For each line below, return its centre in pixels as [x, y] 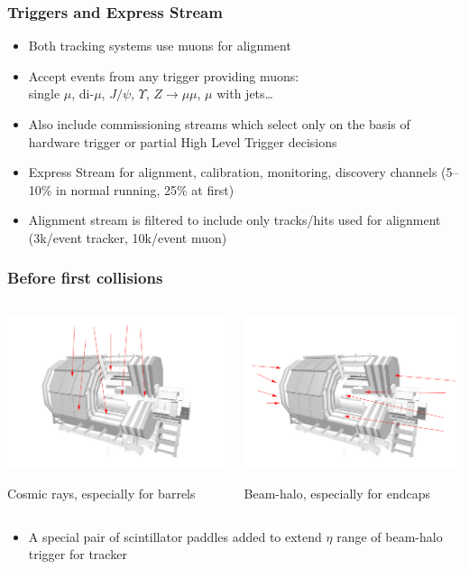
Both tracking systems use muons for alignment [160, 46]
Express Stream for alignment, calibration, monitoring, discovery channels [233, 172]
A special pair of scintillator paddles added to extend [175, 536]
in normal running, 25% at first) [145, 189]
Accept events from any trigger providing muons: [164, 75]
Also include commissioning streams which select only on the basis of [219, 124]
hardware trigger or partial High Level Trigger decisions [183, 141]
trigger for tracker [78, 554]
